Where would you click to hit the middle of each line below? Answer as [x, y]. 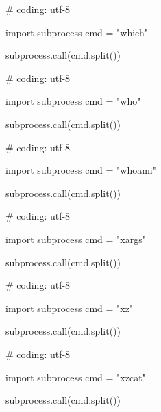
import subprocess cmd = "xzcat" [76, 377]
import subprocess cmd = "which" [77, 32]
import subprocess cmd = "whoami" [81, 170]
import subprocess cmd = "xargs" [76, 239]
